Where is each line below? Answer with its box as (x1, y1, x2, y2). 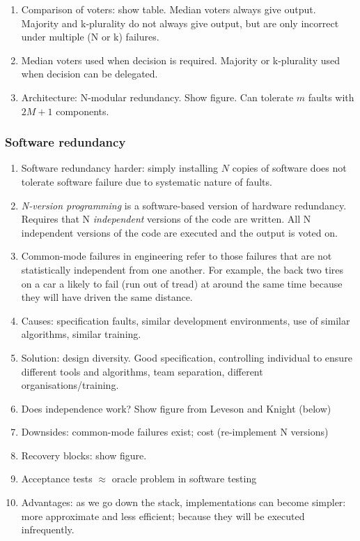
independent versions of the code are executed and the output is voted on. (21, 225, 338, 239)
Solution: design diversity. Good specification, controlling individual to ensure (21, 350, 352, 364)
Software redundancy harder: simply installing (21, 161, 219, 175)
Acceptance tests (21, 471, 93, 486)
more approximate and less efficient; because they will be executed (21, 508, 305, 523)
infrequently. (21, 522, 75, 537)
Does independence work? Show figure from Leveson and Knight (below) (21, 401, 331, 415)
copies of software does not (232, 161, 347, 175)
